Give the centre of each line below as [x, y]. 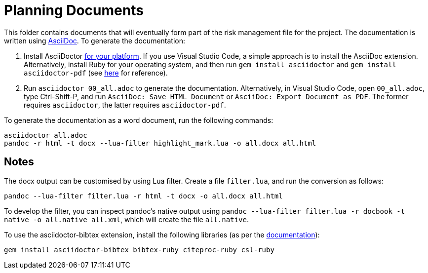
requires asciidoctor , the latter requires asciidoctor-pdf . [125, 105]
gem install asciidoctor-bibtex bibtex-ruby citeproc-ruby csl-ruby [139, 250]
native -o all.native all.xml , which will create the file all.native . [126, 219]
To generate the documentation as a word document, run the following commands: [139, 120]
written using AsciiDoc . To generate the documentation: [95, 40]
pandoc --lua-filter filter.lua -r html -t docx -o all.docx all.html [143, 196]
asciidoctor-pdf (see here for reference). [96, 73]
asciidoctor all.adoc [46, 135]
